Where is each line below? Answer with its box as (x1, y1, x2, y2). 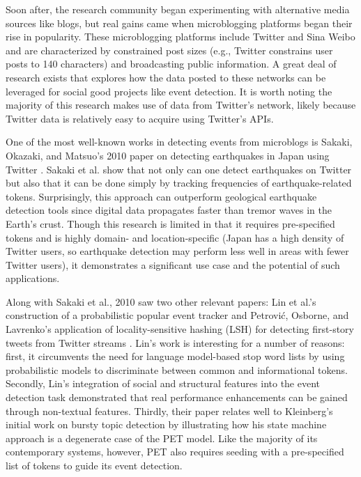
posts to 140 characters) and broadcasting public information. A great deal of (6, 56, 337, 71)
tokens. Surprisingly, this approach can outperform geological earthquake (6, 189, 317, 203)
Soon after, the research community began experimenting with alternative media (6, 2, 350, 16)
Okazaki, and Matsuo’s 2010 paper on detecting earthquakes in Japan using (6, 148, 330, 162)
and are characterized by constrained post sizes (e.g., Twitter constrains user (6, 42, 333, 57)
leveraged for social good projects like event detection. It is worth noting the (6, 84, 332, 98)
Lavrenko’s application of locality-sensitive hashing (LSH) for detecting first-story (6, 322, 354, 336)
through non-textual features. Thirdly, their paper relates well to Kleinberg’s (6, 403, 333, 418)
